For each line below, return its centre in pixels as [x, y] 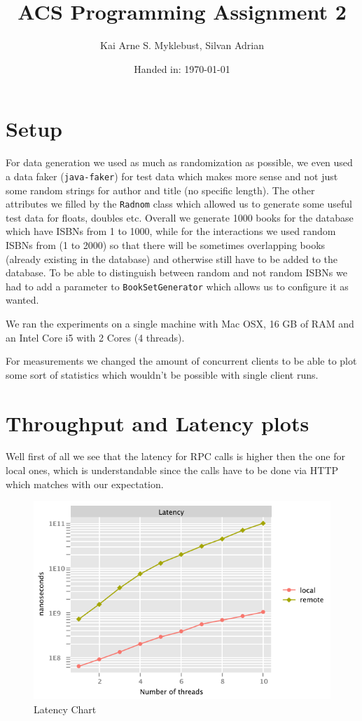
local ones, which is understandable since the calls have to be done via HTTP [172, 470]
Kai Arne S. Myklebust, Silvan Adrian [182, 45]
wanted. [22, 300]
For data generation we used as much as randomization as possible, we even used [179, 162]
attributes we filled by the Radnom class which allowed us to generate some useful [179, 204]
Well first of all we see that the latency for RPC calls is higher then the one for [175, 456]
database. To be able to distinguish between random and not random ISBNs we [176, 272]
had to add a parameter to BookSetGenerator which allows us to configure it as [177, 286]
